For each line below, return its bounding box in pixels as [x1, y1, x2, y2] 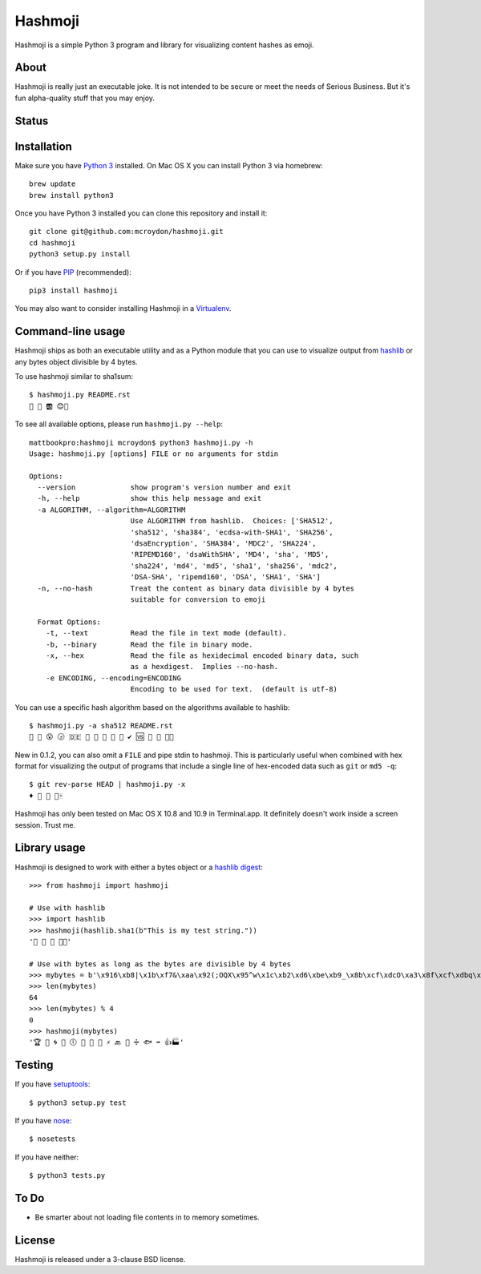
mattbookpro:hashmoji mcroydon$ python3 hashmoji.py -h [29, 437, 253, 447]
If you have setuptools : [14, 1079, 91, 1089]
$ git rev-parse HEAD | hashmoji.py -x [29, 780, 186, 789]
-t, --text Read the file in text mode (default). [45, 629, 288, 638]
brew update [29, 179, 76, 188]
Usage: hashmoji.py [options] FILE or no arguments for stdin [29, 449, 279, 458]
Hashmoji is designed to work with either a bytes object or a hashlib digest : [14, 862, 264, 872]
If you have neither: [14, 1152, 79, 1162]
